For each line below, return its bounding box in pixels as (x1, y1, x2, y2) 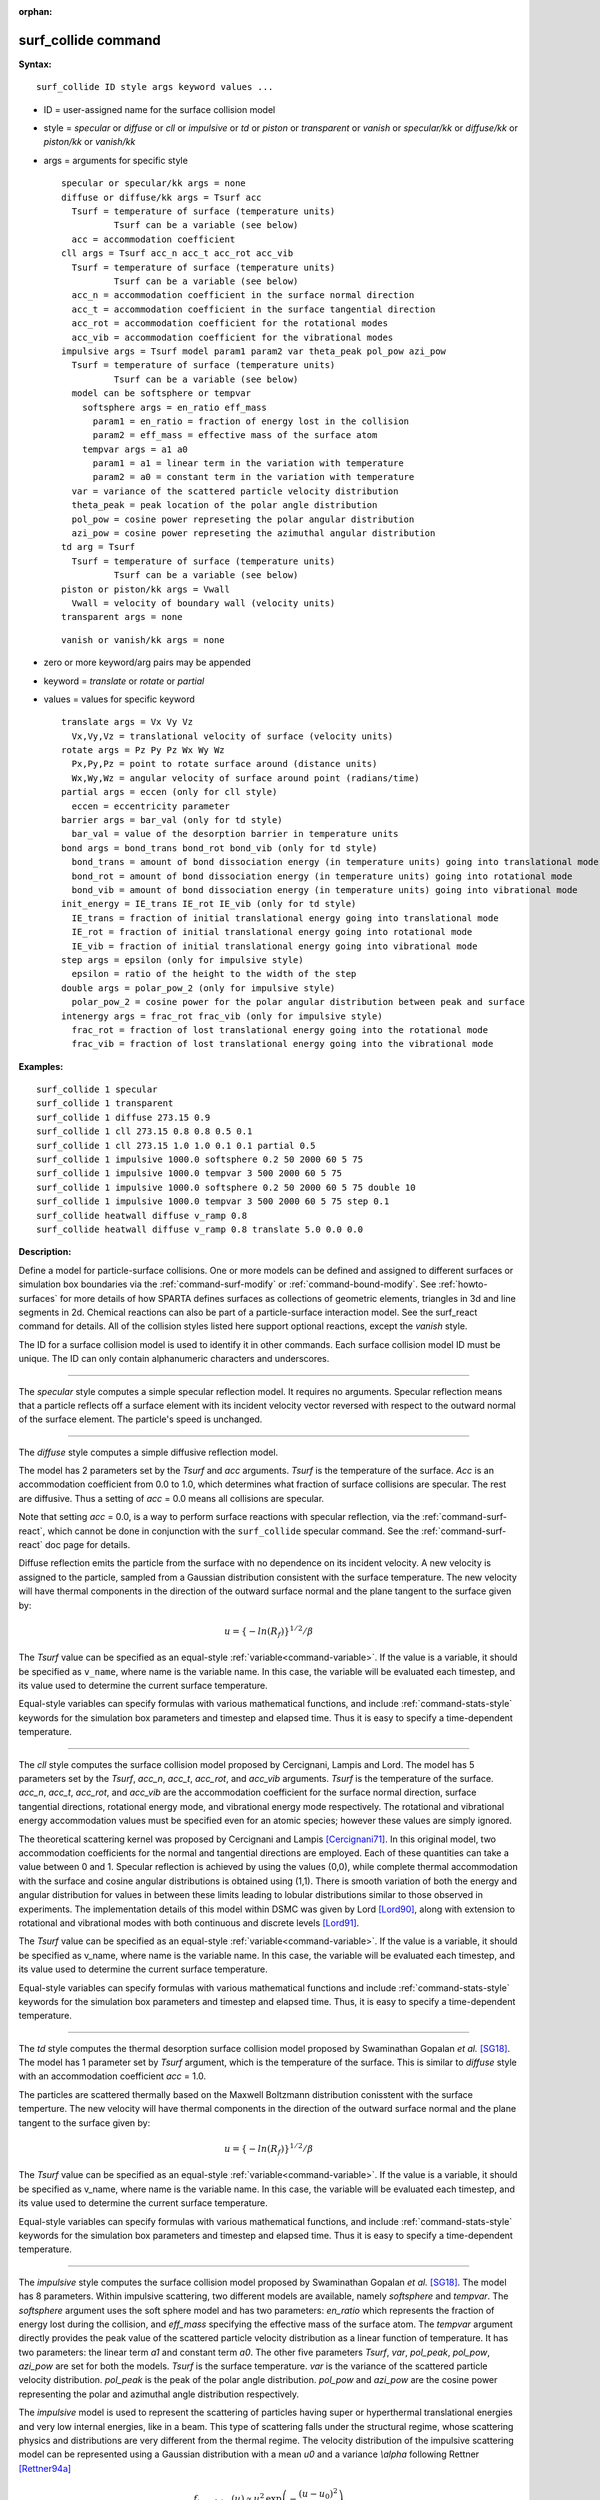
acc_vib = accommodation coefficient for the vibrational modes (71, 331, 394, 343)
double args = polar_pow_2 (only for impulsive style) (61, 982, 336, 994)
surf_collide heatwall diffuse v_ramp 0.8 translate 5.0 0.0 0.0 (36, 1223, 364, 1235)
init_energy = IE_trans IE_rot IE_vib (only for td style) (61, 898, 357, 910)
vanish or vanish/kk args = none (61, 634, 225, 645)
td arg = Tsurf (61, 541, 136, 553)
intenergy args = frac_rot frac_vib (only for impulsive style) (61, 1010, 384, 1022)
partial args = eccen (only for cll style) (61, 786, 278, 798)
